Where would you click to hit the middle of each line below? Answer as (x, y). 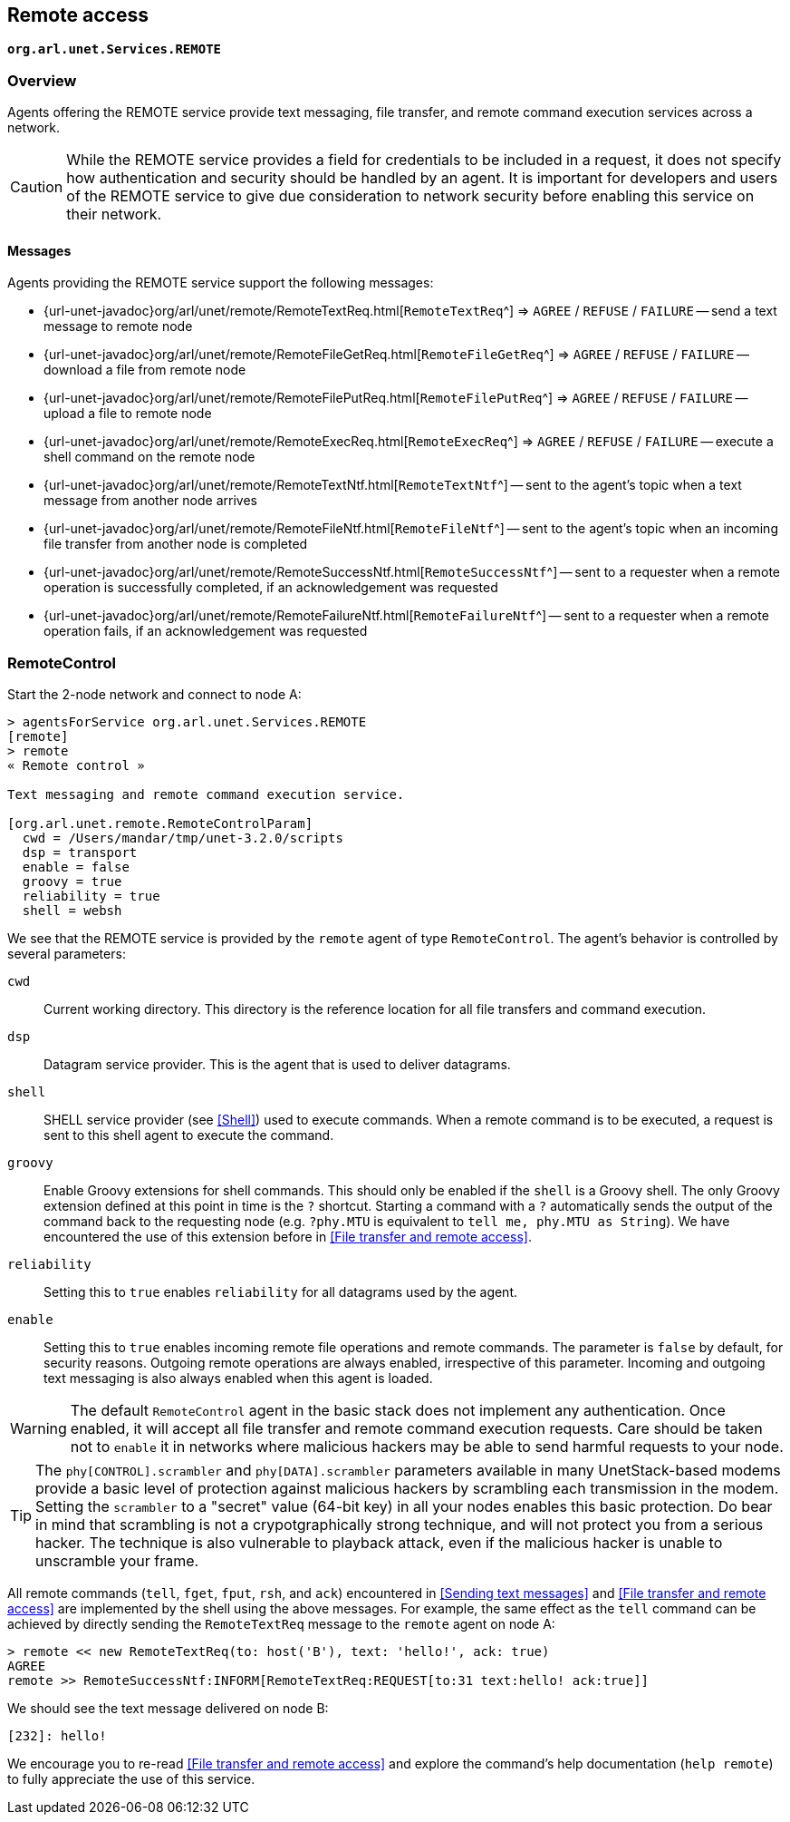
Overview (42, 80)
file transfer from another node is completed (176, 544)
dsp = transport (80, 853)
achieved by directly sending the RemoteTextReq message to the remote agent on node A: (281, 1624)
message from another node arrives (150, 501)
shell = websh (72, 911)
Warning (39, 1429)
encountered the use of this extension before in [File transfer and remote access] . (288, 1237)
